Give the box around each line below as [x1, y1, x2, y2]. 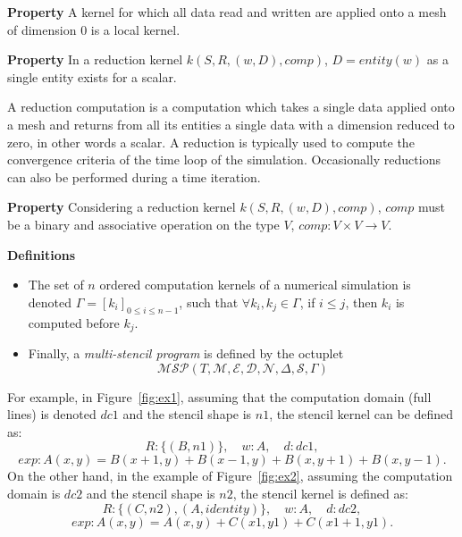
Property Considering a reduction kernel [7, 197, 236, 216]
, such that [179, 292, 239, 311]
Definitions [7, 245, 76, 264]
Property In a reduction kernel [7, 50, 183, 69]
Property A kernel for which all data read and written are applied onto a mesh [7, 3, 447, 21]
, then [345, 292, 378, 311]
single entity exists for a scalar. [7, 67, 177, 86]
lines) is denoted [7, 405, 97, 424]
